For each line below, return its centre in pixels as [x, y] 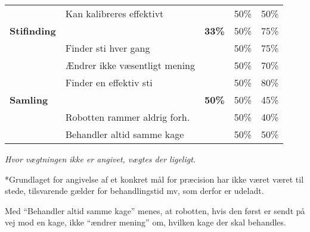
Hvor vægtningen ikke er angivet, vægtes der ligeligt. [100, 159]
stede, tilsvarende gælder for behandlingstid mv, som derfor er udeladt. [134, 191]
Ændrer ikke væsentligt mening [130, 65]
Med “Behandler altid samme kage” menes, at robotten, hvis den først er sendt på [155, 210]
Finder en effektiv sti [109, 82]
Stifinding [33, 31]
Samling [29, 100]
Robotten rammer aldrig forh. [128, 117]
